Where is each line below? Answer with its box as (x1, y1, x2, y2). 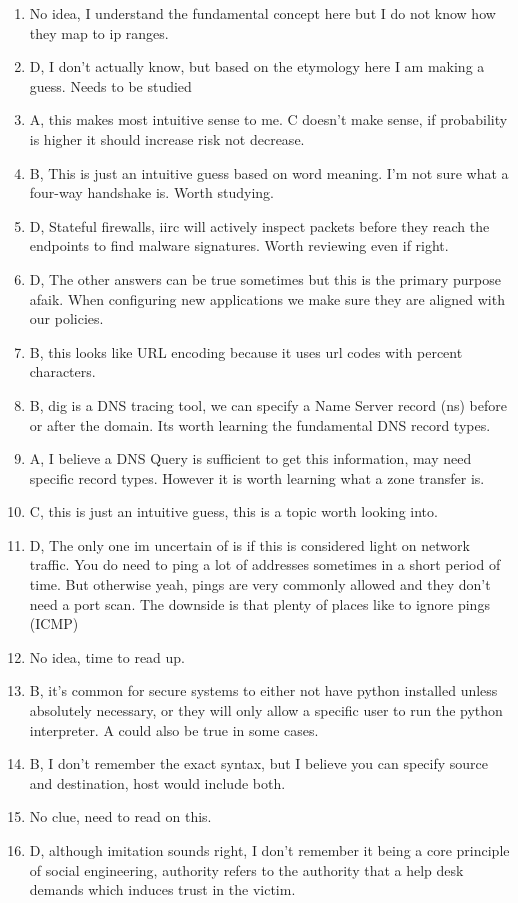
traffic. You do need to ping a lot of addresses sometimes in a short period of (29, 554, 501, 575)
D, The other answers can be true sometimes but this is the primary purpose (29, 268, 501, 289)
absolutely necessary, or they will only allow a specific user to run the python (29, 700, 503, 721)
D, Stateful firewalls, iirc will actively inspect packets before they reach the (29, 215, 490, 236)
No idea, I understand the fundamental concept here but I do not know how (29, 3, 496, 23)
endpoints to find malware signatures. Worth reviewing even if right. (29, 235, 449, 256)
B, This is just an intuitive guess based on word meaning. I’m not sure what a (29, 162, 509, 183)
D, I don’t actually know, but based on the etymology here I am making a (29, 56, 485, 77)
